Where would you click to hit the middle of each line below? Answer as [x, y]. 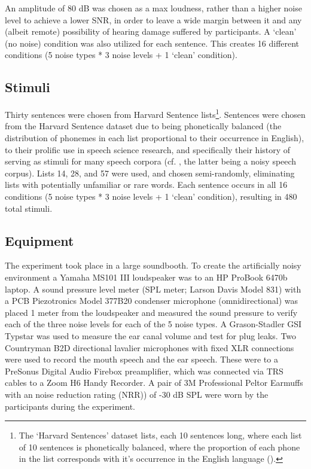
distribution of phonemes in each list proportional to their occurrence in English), [155, 138]
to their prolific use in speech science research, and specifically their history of [148, 149]
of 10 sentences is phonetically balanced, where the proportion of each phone [159, 447]
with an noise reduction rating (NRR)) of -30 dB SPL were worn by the [137, 394]
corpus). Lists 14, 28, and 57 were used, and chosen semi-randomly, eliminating [150, 173]
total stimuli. [29, 208]
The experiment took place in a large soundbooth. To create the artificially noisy [153, 265]
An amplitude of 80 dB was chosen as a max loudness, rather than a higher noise [153, 8]
